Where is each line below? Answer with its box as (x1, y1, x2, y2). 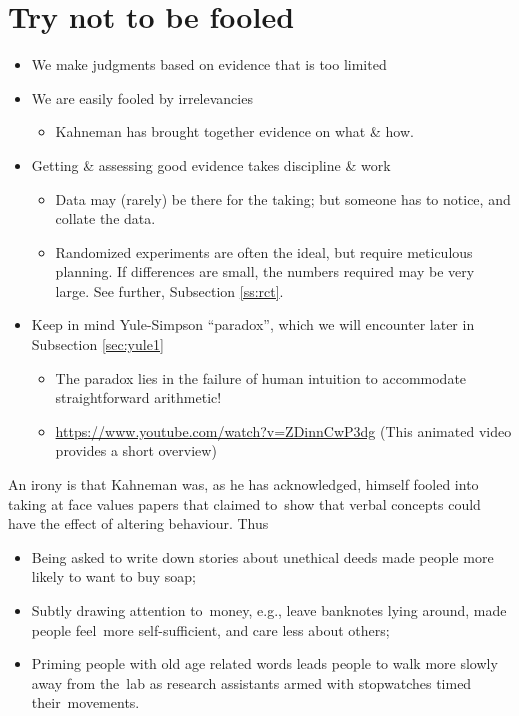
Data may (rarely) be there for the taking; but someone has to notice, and (55, 188, 511, 209)
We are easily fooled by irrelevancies (31, 87, 253, 108)
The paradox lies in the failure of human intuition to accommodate (55, 367, 467, 388)
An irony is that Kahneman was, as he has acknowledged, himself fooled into (8, 474, 479, 495)
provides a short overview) (55, 440, 217, 461)
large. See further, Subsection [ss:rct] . (55, 280, 284, 301)
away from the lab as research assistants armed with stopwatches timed (31, 672, 472, 693)
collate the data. (55, 208, 156, 229)
